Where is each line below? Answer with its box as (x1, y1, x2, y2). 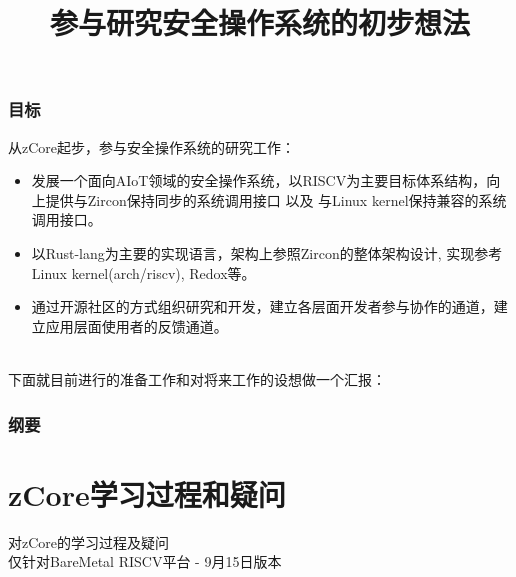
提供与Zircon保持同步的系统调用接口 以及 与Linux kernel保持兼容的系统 (45, 189, 507, 210)
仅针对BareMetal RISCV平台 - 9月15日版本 (8, 551, 282, 572)
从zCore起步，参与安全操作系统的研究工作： (8, 136, 296, 157)
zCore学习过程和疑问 (8, 473, 286, 514)
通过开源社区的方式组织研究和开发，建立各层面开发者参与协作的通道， (31, 296, 494, 317)
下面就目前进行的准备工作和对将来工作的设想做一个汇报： (8, 369, 386, 390)
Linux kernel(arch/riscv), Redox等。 (31, 262, 256, 283)
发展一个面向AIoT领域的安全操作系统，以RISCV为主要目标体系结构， (31, 170, 487, 191)
